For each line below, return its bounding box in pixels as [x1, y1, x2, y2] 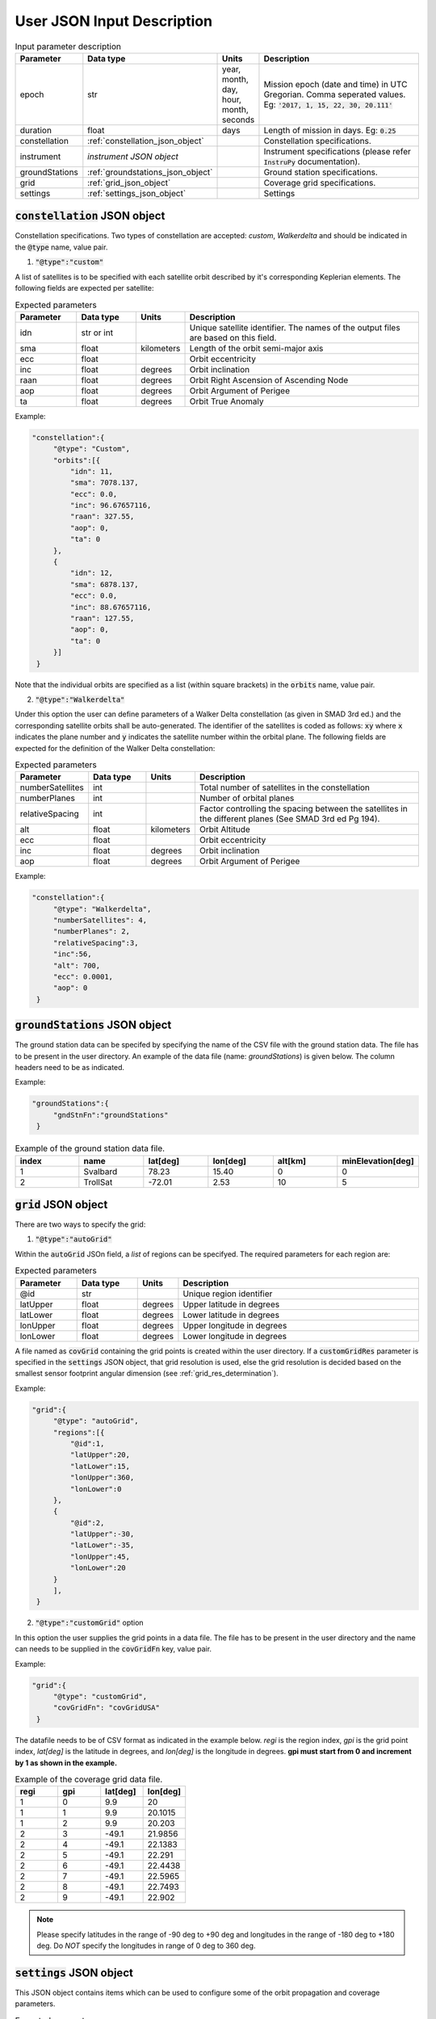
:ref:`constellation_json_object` [87, 135, 205, 146]
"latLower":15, [69, 1462, 131, 1471]
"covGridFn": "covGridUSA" [52, 1703, 161, 1712]
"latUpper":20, [69, 1450, 131, 1459]
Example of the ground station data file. [15, 1143, 166, 1154]
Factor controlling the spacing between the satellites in [199, 804, 408, 815]
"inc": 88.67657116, [69, 602, 152, 611]
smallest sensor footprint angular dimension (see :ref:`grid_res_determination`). [15, 1369, 279, 1379]
